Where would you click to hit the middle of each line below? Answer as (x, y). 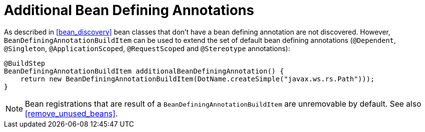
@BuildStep (25, 63)
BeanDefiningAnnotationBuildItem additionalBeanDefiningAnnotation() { (144, 71)
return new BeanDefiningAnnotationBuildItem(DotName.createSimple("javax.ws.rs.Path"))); (197, 79)
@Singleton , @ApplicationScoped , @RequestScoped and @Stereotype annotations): (147, 48)
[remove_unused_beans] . (71, 113)
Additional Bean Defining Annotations (129, 10)
